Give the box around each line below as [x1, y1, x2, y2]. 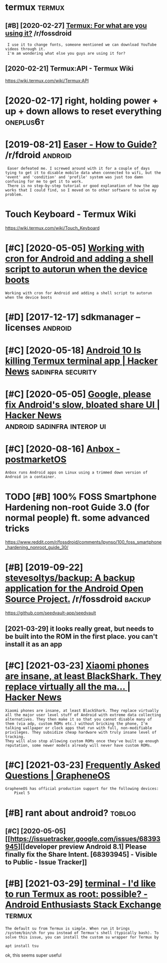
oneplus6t [5, 116, 45, 127]
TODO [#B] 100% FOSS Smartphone [5, 491, 157, 502]
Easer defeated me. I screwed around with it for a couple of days [7, 166, 150, 171]
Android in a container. [5, 475, 57, 480]
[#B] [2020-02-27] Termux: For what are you [5, 21, 147, 30]
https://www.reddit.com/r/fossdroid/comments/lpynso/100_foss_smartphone [5, 539, 162, 545]
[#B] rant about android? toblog [5, 807, 136, 818]
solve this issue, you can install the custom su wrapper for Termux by [5, 935, 159, 940]
